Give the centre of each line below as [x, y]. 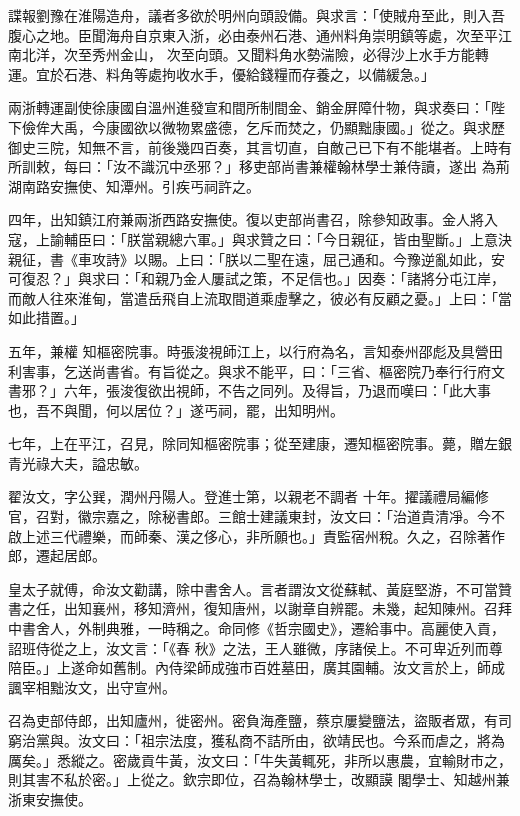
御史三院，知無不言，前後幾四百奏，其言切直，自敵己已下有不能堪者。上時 [253, 146]
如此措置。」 [46, 317]
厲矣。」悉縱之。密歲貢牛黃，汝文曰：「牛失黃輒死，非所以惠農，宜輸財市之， [260, 759]
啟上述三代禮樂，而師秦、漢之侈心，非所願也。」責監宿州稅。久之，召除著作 [256, 535]
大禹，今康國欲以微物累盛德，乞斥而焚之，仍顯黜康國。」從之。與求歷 [277, 126]
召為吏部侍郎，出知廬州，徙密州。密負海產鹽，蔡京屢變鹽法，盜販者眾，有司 [260, 720]
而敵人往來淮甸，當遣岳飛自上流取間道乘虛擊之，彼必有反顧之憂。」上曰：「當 [260, 297]
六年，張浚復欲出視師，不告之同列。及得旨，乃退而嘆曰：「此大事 [277, 390]
